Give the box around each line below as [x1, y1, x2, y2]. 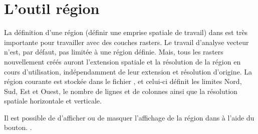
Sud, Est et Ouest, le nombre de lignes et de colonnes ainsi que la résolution [4, 85, 237, 96]
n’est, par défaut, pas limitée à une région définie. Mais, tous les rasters [4, 46, 223, 57]
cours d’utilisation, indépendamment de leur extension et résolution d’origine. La [4, 66, 252, 76]
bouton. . [4, 122, 32, 132]
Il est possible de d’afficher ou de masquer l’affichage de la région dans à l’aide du [4, 112, 254, 122]
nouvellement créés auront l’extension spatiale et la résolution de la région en [4, 56, 241, 66]
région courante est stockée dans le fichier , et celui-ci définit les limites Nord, [4, 76, 242, 86]
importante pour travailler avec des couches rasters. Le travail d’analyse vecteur [4, 36, 249, 47]
